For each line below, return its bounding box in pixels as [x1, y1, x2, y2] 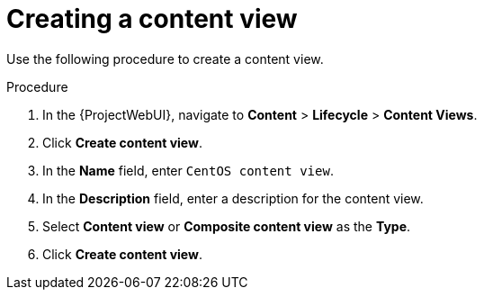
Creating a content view [6, 4, 298, 34]
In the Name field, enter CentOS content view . [42, 162, 334, 178]
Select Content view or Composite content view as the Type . [42, 218, 411, 234]
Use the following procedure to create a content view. [6, 50, 324, 67]
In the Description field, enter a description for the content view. [42, 190, 424, 206]
